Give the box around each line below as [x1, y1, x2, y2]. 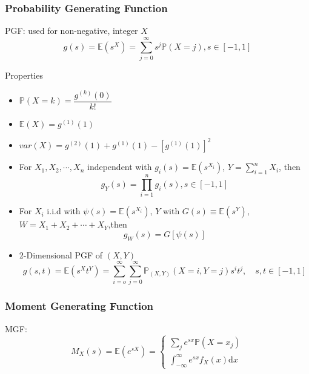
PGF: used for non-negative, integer [5, 24, 138, 37]
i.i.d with [47, 205, 81, 217]
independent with [87, 160, 152, 173]
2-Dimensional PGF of [19, 248, 103, 261]
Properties [5, 68, 43, 81]
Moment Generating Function [5, 298, 154, 313]
